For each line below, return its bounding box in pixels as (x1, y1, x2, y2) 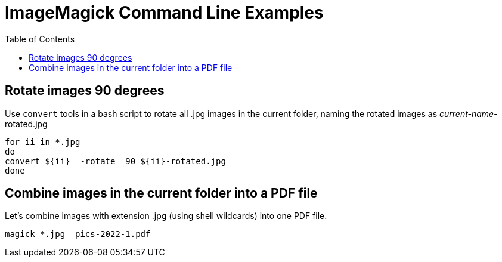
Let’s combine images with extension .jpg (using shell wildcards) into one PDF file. (5, 211, 327, 221)
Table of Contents (5, 33, 75, 44)
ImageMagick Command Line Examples (5, 2, 324, 23)
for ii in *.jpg (5, 137, 80, 147)
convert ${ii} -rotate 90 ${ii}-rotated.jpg (5, 156, 226, 166)
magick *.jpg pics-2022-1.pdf (5, 229, 151, 239)
